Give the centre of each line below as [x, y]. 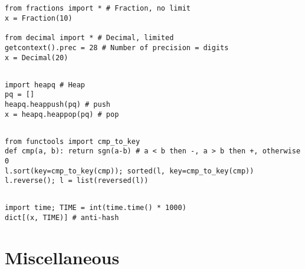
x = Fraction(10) [39, 19]
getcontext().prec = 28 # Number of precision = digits [117, 48]
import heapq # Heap [45, 85]
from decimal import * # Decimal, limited [89, 38]
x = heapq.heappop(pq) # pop [62, 114]
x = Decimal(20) [37, 58]
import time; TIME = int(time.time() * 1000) [96, 208]
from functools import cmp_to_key [73, 141]
